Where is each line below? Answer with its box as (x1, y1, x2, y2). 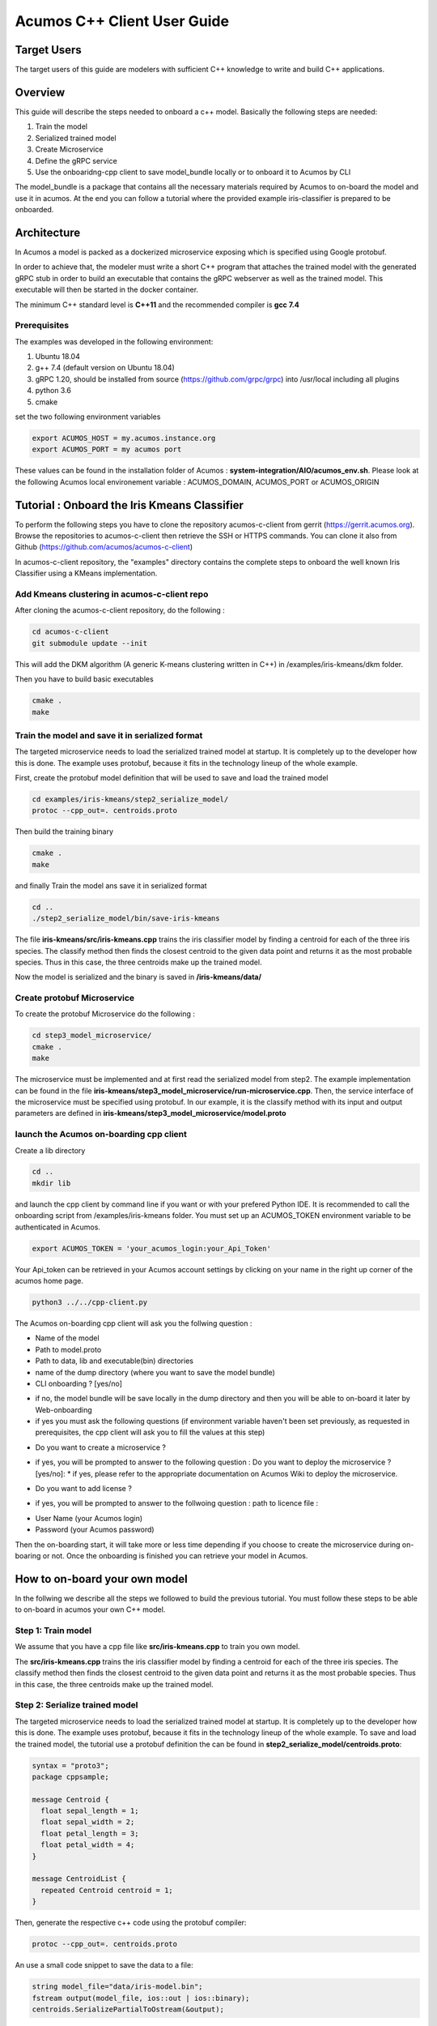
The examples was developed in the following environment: (15, 336, 214, 346)
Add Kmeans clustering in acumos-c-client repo (15, 588, 209, 600)
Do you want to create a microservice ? (35, 1443, 166, 1452)
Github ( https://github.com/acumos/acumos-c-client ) (15, 542, 193, 552)
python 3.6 (35, 386, 72, 395)
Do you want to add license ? (35, 1484, 133, 1494)
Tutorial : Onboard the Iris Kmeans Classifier (15, 498, 244, 512)
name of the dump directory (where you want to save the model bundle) (35, 1367, 275, 1377)
